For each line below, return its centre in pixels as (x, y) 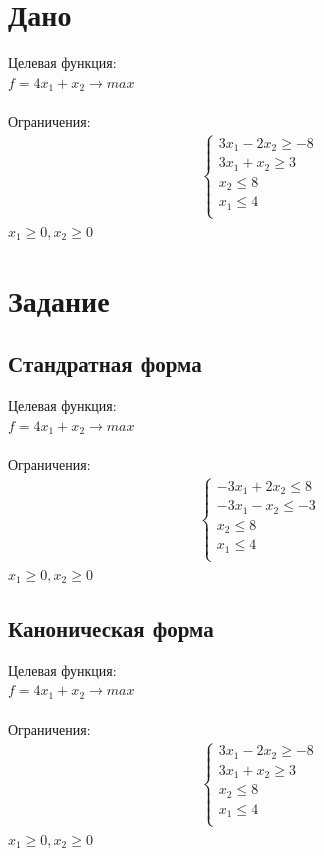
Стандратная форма (105, 363)
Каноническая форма (111, 628)
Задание (59, 299)
